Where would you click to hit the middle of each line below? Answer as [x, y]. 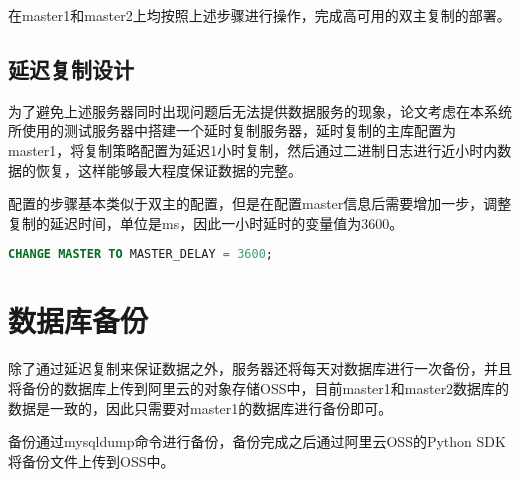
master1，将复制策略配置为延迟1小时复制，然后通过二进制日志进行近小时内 [253, 149]
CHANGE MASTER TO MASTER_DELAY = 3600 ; [140, 254]
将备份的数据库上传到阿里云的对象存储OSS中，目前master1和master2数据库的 [259, 387]
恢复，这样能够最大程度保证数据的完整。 [168, 169]
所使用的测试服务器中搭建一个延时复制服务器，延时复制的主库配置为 [232, 130]
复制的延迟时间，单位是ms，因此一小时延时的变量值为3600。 [206, 222]
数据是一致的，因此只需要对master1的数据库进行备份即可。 [200, 407]
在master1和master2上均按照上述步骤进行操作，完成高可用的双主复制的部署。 [259, 15]
